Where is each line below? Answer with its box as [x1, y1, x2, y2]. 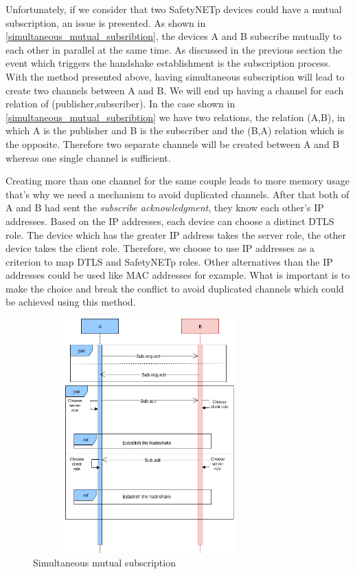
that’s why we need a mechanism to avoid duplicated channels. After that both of [5, 187, 350, 201]
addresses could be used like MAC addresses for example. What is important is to [5, 268, 350, 282]
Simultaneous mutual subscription [33, 555, 176, 569]
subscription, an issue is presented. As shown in [5, 15, 206, 30]
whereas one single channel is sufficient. [5, 150, 171, 164]
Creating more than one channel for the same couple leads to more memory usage [5, 173, 350, 188]
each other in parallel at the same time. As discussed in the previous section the [5, 42, 343, 56]
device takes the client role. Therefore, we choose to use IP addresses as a [5, 241, 314, 255]
